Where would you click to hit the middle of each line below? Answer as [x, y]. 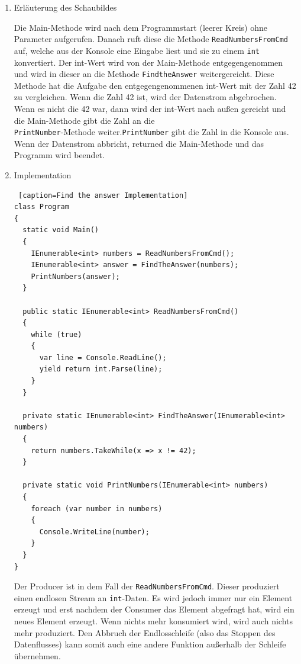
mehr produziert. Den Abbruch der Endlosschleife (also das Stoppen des [145, 632]
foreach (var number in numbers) [97, 509]
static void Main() [61, 230]
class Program [41, 207]
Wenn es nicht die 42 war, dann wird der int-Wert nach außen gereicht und [150, 108]
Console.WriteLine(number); [94, 532]
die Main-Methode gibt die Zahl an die [84, 120]
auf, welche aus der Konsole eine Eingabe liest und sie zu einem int [137, 50]
